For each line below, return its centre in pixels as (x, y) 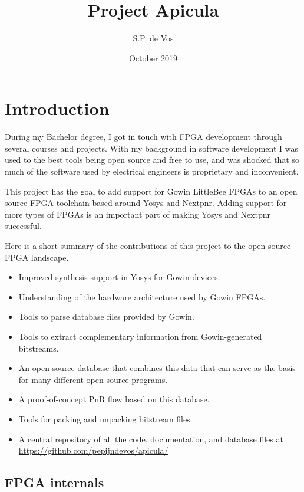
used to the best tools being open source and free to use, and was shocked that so (152, 160)
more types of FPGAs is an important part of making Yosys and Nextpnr (138, 214)
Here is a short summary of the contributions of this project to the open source (148, 245)
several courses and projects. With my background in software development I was (152, 148)
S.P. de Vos (153, 38)
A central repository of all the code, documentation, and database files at (151, 439)
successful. (23, 226)
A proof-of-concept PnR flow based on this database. (114, 399)
